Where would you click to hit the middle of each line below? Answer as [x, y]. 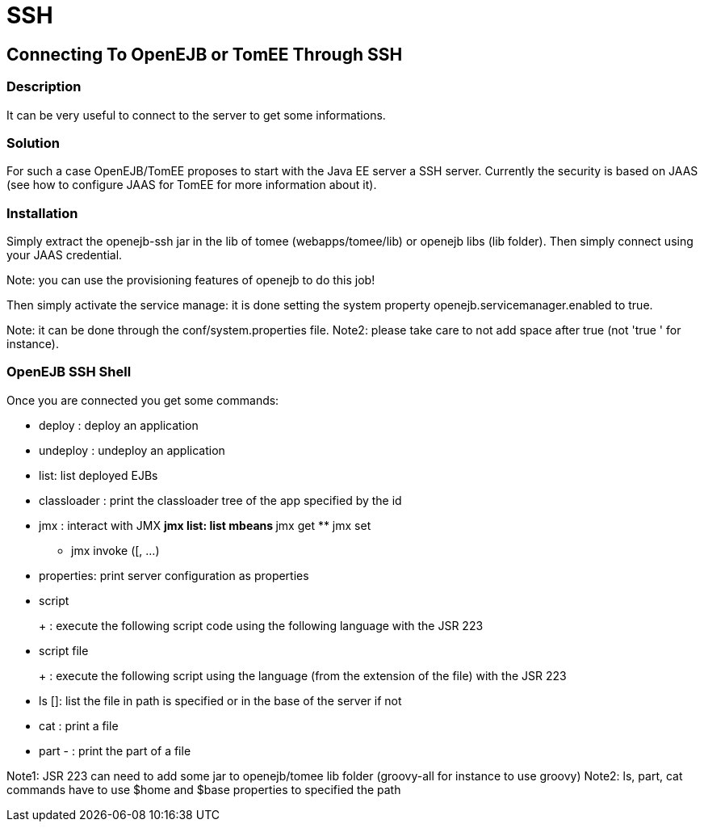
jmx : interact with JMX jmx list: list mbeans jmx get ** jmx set [205, 525]
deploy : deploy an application [119, 425]
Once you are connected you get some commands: [143, 400]
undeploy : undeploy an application [132, 450]
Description [44, 87]
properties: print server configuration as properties [174, 575]
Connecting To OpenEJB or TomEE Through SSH [205, 54]
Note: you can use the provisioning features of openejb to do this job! [191, 280]
